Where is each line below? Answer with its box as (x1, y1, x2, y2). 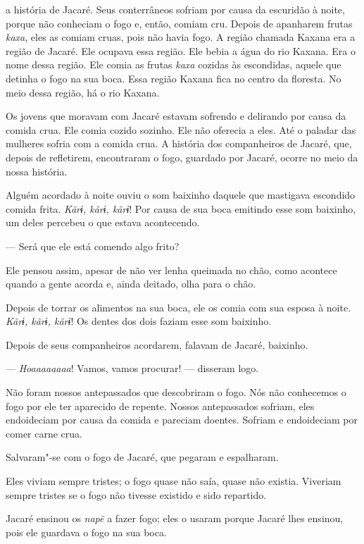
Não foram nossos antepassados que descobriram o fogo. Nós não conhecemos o (6, 385, 346, 400)
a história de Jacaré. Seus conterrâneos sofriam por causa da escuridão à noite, (6, 2, 345, 16)
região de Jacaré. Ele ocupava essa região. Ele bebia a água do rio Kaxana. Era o (6, 43, 356, 58)
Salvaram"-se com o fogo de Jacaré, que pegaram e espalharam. (6, 450, 279, 464)
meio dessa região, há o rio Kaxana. (6, 85, 160, 99)
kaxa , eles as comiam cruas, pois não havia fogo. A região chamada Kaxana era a (6, 30, 356, 44)
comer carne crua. (6, 426, 82, 440)
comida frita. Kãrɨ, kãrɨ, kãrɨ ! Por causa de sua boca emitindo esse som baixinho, (6, 201, 356, 216)
